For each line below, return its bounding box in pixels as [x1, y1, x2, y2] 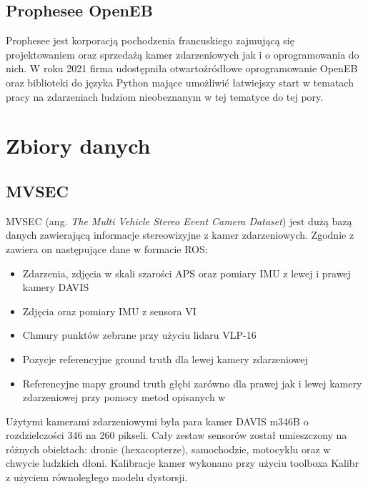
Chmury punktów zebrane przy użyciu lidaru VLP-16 [22, 327, 257, 342]
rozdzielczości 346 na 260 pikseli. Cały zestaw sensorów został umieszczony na [6, 428, 347, 443]
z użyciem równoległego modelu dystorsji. [6, 470, 188, 485]
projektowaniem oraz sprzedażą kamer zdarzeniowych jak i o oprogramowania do [6, 46, 359, 61]
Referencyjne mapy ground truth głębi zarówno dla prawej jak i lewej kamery [22, 375, 362, 390]
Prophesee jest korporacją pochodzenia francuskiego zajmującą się [6, 33, 294, 48]
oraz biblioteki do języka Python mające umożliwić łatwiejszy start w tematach [6, 74, 354, 89]
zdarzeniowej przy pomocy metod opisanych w [22, 390, 226, 405]
